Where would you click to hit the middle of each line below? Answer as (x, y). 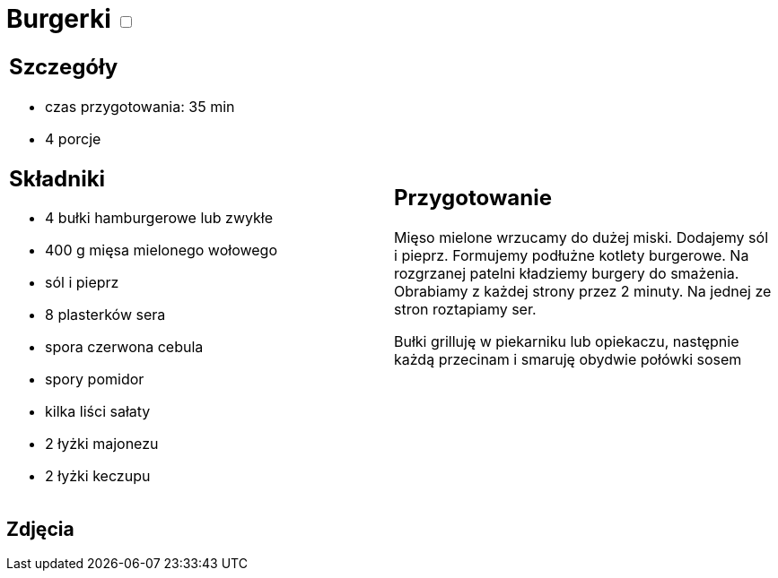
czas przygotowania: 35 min (140, 106)
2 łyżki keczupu (98, 476)
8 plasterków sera (105, 315)
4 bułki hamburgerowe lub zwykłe (159, 218)
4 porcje (73, 138)
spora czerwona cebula (124, 347)
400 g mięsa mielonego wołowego (161, 250)
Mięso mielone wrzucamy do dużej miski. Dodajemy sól (581, 238)
